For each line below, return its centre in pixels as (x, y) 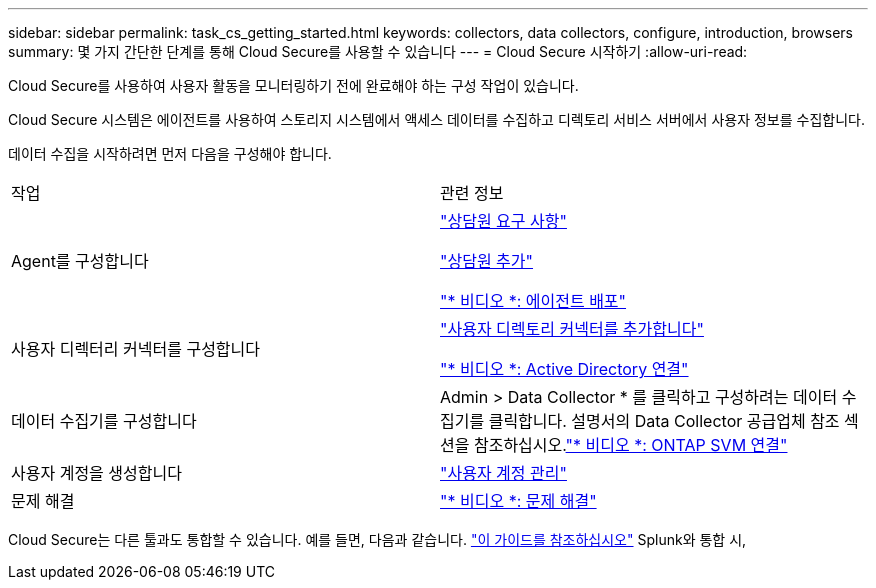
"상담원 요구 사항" (503, 221)
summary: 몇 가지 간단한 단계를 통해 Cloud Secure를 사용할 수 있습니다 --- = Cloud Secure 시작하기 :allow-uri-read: (378, 51)
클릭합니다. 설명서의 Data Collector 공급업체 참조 (664, 421)
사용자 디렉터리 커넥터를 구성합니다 (136, 349)
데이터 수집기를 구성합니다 (104, 421)
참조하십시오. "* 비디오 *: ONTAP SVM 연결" (630, 445)
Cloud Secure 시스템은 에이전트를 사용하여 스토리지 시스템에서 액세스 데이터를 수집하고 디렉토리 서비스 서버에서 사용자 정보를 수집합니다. (436, 119)
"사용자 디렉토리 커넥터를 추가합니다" (572, 329)
